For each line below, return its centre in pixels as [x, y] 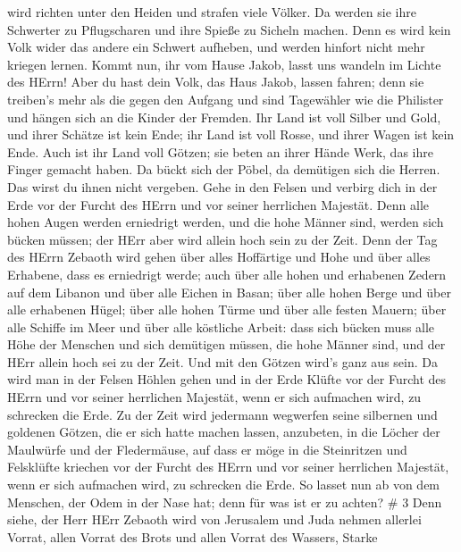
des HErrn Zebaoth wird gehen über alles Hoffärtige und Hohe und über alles [219, 257]
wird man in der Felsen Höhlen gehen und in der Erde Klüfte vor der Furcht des [227, 379]
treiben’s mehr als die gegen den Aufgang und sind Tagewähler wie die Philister [226, 99]
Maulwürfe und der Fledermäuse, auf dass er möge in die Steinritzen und [207, 449]
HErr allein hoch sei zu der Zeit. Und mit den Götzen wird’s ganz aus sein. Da [222, 361]
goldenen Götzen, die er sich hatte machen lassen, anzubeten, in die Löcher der [224, 432]
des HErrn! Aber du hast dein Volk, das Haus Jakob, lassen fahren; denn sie [216, 82]
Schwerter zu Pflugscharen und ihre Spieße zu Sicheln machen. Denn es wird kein [229, 29]
